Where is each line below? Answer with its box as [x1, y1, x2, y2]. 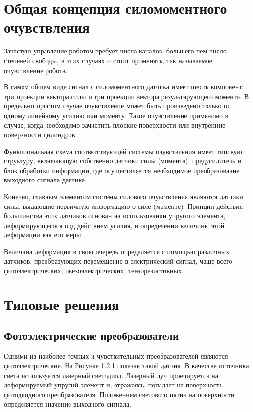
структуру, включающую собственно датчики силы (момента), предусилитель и [4, 155, 242, 166]
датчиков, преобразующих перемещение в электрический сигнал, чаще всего [4, 256, 232, 266]
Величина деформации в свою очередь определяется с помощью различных [4, 246, 230, 256]
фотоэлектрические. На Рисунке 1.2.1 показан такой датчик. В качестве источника [4, 360, 249, 370]
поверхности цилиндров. [4, 129, 77, 140]
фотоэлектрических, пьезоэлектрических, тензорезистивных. [4, 265, 184, 276]
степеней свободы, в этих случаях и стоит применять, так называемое [4, 55, 213, 65]
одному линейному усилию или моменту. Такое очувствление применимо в [4, 110, 229, 120]
